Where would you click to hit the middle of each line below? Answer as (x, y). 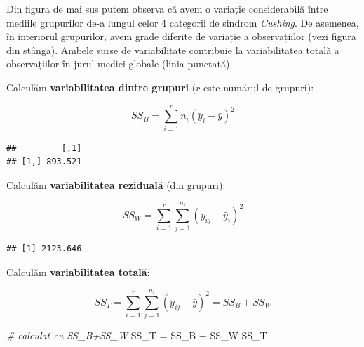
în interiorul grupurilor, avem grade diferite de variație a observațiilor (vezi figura (181, 36)
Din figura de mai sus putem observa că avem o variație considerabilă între (167, 8)
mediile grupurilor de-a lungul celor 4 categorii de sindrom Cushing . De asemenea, (183, 22)
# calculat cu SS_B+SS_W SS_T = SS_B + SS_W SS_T (137, 335)
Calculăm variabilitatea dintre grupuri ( (101, 87)
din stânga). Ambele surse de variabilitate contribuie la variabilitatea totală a (173, 50)
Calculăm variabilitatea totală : (78, 271)
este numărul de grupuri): (259, 87)
